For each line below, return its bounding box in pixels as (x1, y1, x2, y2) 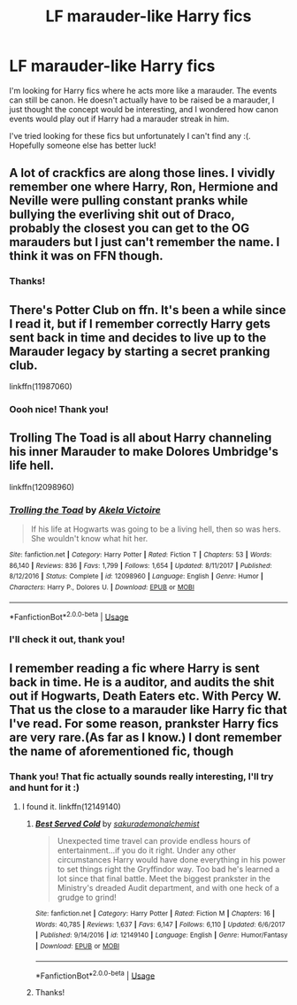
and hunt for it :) (9, 781, 80, 794)
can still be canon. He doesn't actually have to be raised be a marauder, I (9, 95, 275, 105)
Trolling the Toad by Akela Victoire (9, 503, 161, 516)
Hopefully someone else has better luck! (9, 140, 156, 150)
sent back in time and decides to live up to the (9, 330, 267, 345)
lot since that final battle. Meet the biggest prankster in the (57, 873, 271, 884)
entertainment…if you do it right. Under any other (57, 845, 237, 855)
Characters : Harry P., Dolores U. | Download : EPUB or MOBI (9, 583, 194, 592)
